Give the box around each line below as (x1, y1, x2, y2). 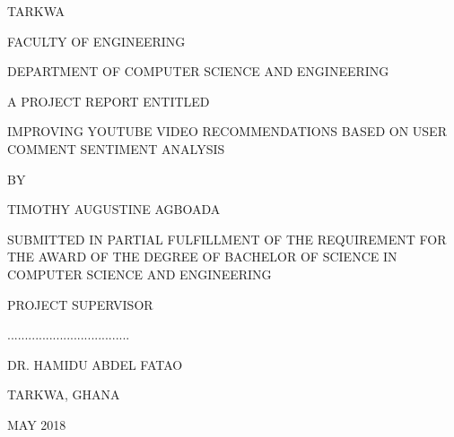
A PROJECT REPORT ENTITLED (7, 91, 210, 110)
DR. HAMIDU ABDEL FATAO (7, 355, 183, 373)
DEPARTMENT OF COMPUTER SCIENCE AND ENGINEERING (7, 62, 389, 81)
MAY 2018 (7, 415, 66, 433)
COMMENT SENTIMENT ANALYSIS (7, 139, 225, 158)
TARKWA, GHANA (7, 385, 120, 404)
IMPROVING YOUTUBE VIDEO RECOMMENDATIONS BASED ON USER (7, 122, 447, 141)
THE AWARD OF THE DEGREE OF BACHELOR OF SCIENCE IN (7, 247, 397, 266)
